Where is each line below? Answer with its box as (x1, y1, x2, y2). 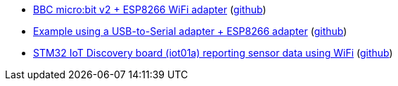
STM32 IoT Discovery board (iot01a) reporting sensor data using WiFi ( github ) (33, 47, 393, 59)
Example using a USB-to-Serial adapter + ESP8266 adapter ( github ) (33, 25, 347, 37)
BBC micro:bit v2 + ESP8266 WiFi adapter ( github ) (33, 3, 267, 15)
